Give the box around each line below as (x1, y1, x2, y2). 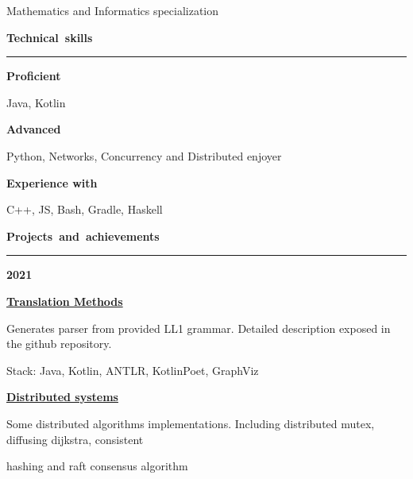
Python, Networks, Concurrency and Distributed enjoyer (6, 147, 282, 164)
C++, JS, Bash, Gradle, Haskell (6, 201, 163, 218)
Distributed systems (6, 388, 118, 405)
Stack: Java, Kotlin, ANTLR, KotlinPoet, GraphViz (6, 361, 259, 378)
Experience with (6, 174, 98, 191)
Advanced (6, 121, 61, 137)
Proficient (6, 68, 61, 84)
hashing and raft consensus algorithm (6, 458, 188, 474)
